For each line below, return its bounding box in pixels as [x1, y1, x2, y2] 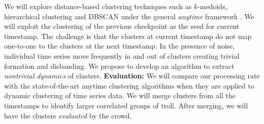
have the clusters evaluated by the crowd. [4, 110, 132, 120]
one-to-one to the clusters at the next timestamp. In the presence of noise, [4, 40, 235, 51]
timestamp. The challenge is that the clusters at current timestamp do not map [4, 30, 252, 41]
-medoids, [197, 1, 227, 11]
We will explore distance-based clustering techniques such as [4, 1, 192, 11]
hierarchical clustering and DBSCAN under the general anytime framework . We [4, 11, 254, 21]
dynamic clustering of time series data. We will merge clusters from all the [4, 90, 236, 101]
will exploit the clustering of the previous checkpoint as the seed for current [4, 21, 240, 31]
